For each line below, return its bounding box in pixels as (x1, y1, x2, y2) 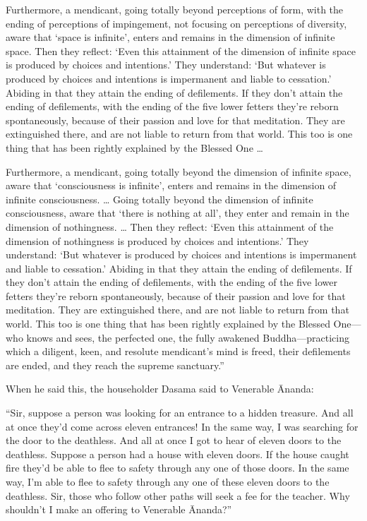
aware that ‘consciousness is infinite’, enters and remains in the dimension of (6, 178, 337, 193)
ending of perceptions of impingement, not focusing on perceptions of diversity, (6, 16, 347, 30)
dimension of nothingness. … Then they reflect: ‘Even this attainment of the (6, 219, 334, 234)
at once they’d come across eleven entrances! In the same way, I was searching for (6, 419, 359, 433)
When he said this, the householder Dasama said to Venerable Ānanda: (6, 381, 314, 396)
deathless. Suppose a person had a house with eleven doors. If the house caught (6, 446, 349, 461)
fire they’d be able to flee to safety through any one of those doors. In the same (6, 460, 349, 475)
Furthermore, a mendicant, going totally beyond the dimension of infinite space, (6, 164, 351, 179)
